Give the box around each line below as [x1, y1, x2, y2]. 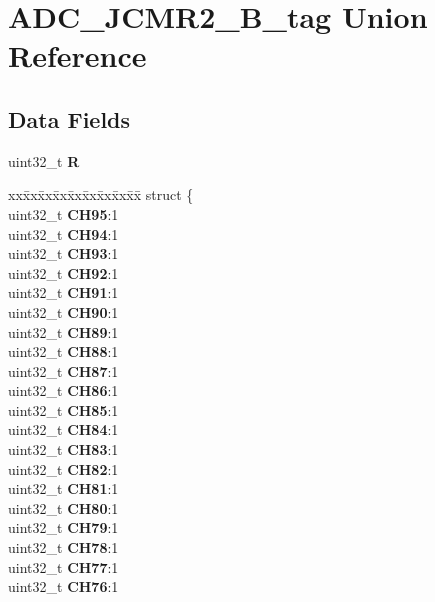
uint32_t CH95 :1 [8, 203, 119, 224]
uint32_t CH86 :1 [8, 380, 119, 401]
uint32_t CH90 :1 [8, 301, 119, 322]
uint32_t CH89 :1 [8, 321, 119, 342]
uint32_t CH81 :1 [8, 478, 119, 499]
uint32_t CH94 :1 [8, 223, 119, 244]
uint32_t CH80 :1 [8, 497, 119, 518]
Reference [8, 35, 147, 76]
